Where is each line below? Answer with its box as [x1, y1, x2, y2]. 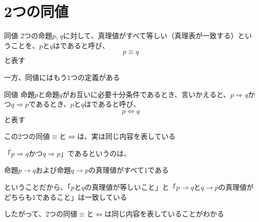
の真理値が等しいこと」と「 [84, 182, 177, 192]
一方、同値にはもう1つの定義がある [4, 71, 120, 82]
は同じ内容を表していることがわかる [105, 208, 224, 219]
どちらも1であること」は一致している [4, 191, 127, 202]
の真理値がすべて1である [89, 165, 169, 175]
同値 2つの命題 [4, 30, 52, 41]
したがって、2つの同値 [4, 208, 77, 219]
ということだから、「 [4, 182, 71, 192]
